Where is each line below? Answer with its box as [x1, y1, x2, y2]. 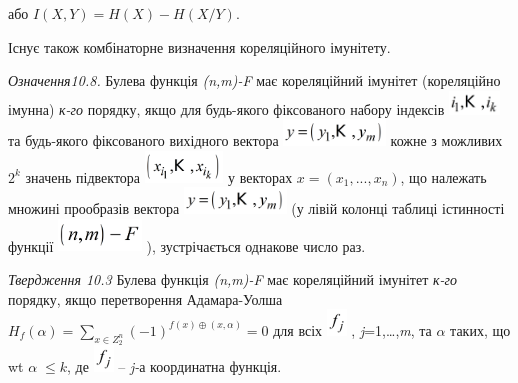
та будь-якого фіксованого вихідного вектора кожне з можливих [8, 130, 503, 151]
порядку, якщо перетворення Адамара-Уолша [8, 288, 283, 309]
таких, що [450, 319, 511, 340]
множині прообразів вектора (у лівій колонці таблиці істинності [8, 197, 505, 218]
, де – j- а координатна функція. [67, 355, 282, 376]
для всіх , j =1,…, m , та [273, 319, 432, 340]
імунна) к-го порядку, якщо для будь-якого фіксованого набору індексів [8, 98, 445, 119]
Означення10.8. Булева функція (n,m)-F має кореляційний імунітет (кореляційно [8, 70, 501, 91]
